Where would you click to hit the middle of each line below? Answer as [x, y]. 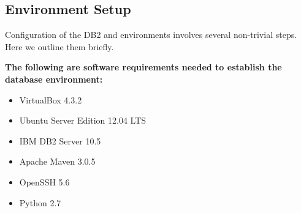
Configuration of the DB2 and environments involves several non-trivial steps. [151, 35]
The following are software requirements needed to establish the [143, 67]
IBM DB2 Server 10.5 [60, 140]
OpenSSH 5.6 [44, 181]
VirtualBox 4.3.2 [51, 99]
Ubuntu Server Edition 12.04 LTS [83, 120]
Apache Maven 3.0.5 [57, 161]
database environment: [54, 79]
